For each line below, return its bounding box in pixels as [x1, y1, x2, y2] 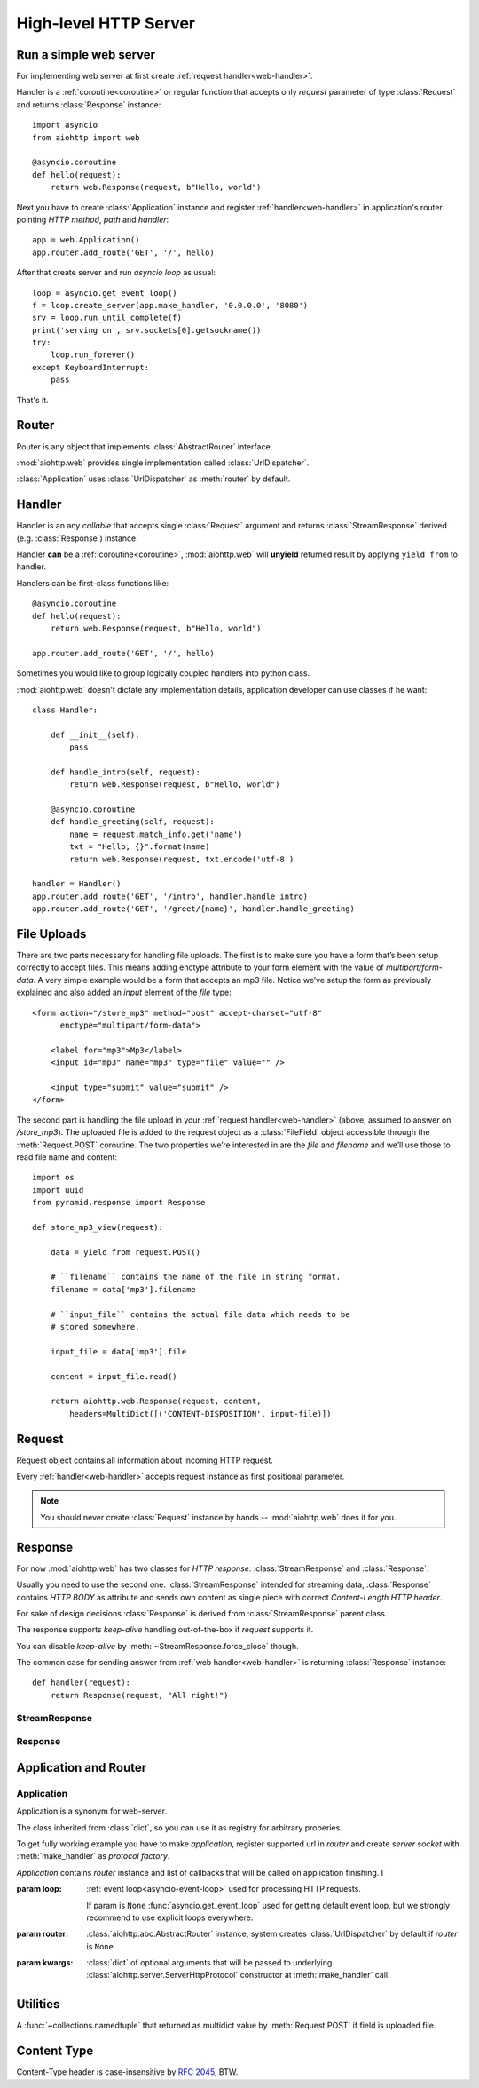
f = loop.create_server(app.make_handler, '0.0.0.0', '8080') [32, 300, 309, 310]
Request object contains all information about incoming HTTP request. [16, 1455, 274, 1465]
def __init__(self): [50, 729, 140, 740]
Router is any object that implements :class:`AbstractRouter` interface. [16, 441, 273, 452]
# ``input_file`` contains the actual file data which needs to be [50, 1309, 350, 1319]
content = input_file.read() [50, 1371, 177, 1381]
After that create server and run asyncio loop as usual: [16, 267, 216, 278]
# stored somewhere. [50, 1322, 140, 1332]
